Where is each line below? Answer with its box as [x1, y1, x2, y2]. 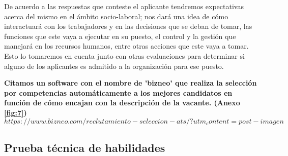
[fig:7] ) [4, 107, 27, 118]
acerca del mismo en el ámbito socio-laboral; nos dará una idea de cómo [4, 11, 228, 21]
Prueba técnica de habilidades [4, 139, 165, 155]
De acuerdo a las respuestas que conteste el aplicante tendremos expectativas [4, 1, 244, 11]
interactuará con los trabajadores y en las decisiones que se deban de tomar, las [4, 21, 252, 31]
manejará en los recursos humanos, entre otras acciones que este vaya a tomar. [4, 41, 249, 51]
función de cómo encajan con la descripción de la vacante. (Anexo [4, 97, 240, 108]
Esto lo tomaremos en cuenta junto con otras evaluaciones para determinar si [4, 50, 245, 61]
